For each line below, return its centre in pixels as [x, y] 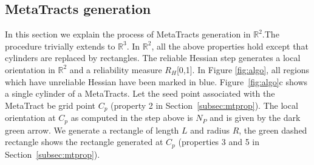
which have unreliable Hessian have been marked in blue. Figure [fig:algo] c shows [156, 81]
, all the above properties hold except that [230, 46]
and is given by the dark [255, 118]
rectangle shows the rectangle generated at [84, 142]
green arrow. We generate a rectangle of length [92, 130]
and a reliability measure [116, 69]
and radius [210, 130]
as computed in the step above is [132, 118]
